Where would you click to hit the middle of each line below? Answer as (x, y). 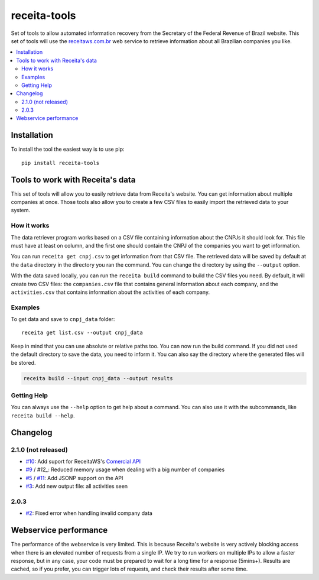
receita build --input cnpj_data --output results (98, 378)
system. (21, 210)
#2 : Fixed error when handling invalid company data (89, 513)
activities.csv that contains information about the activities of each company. (110, 292)
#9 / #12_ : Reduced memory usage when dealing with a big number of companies (125, 469)
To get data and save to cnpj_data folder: (63, 319)
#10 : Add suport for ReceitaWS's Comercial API (83, 461)
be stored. (23, 362)
